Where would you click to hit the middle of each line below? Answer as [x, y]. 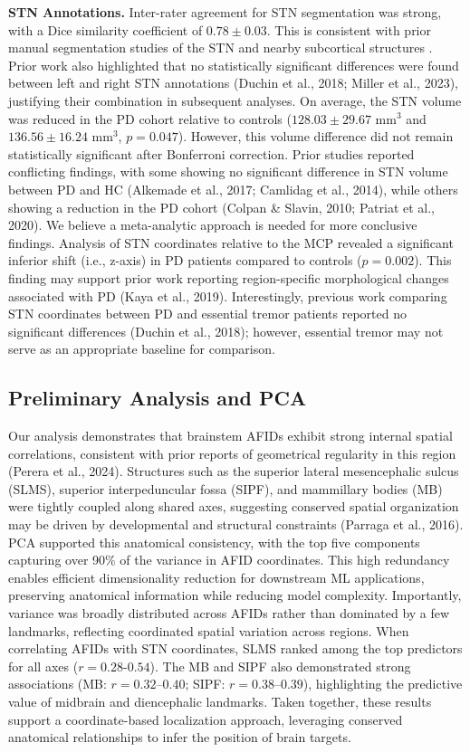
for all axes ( [43, 666]
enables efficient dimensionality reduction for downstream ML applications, [216, 577]
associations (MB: [58, 684]
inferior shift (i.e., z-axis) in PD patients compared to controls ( [185, 260]
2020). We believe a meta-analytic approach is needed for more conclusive [213, 225]
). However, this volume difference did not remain [316, 136]
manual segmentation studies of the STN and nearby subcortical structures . [221, 48]
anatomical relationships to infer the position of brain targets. [180, 737]
